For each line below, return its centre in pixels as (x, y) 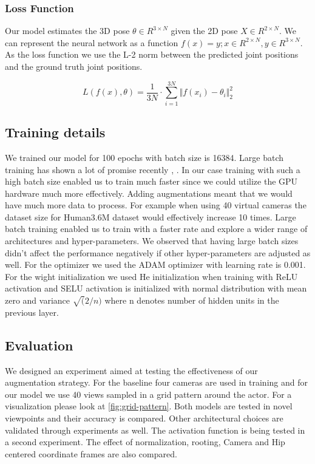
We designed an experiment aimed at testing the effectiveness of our (131, 370)
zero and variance (38, 300)
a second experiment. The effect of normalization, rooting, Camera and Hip (145, 442)
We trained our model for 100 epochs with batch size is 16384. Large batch (144, 157)
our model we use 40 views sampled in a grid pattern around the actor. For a (148, 394)
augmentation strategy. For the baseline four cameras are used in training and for (156, 382)
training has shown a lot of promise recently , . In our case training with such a (153, 169)
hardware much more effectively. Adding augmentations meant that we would (149, 193)
